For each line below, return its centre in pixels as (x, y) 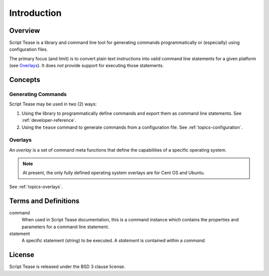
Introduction (35, 13)
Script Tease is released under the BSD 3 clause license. (67, 267)
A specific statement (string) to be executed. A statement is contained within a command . (114, 241)
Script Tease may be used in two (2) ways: (53, 104)
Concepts (25, 80)
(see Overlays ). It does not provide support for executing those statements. (86, 66)
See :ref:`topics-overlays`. (36, 186)
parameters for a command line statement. (66, 227)
